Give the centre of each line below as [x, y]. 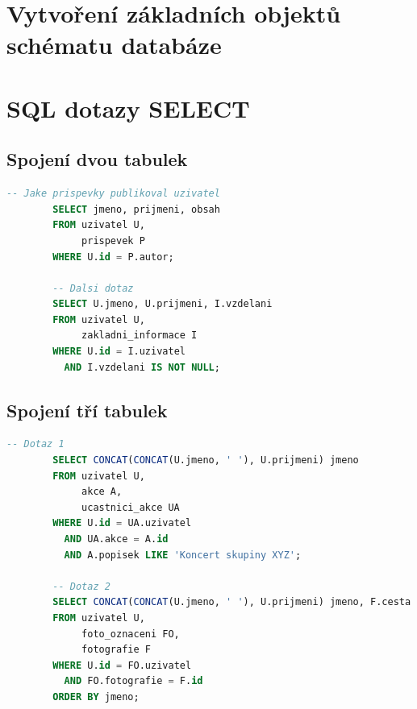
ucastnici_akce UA [131, 507]
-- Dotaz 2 [81, 586]
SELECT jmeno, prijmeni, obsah [136, 209]
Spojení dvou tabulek [97, 159]
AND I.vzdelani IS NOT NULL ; [142, 367]
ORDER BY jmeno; [96, 697]
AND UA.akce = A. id [116, 539]
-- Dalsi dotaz [93, 288]
